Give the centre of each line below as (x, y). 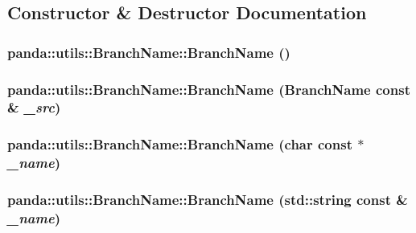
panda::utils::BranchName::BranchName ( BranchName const (209, 89)
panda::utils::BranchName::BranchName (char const (180, 144)
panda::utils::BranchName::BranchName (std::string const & (208, 200)
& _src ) (34, 107)
